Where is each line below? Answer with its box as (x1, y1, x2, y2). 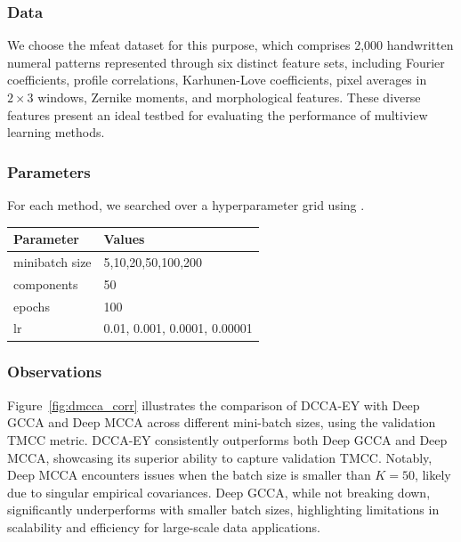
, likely (414, 465, 451, 484)
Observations (7, 360, 102, 383)
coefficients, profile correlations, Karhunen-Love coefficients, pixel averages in (7, 70, 427, 89)
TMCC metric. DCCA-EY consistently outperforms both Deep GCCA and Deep (7, 430, 448, 449)
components (13, 274, 78, 293)
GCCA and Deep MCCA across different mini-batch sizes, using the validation (7, 413, 436, 432)
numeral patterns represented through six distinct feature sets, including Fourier (7, 53, 445, 71)
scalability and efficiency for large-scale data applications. (7, 517, 320, 536)
